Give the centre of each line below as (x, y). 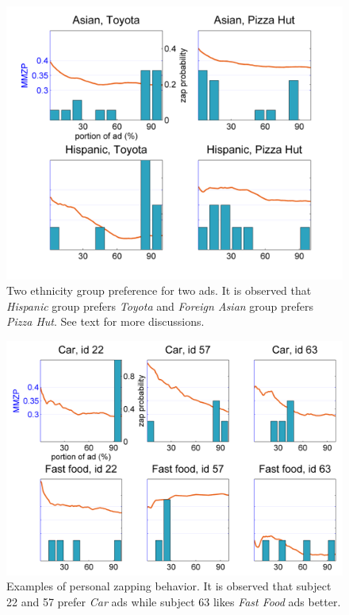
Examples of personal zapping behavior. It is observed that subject (169, 586)
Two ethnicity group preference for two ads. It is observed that (159, 290)
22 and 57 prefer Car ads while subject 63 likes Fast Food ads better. (174, 602)
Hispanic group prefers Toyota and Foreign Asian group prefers (160, 306)
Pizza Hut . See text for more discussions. (105, 321)
